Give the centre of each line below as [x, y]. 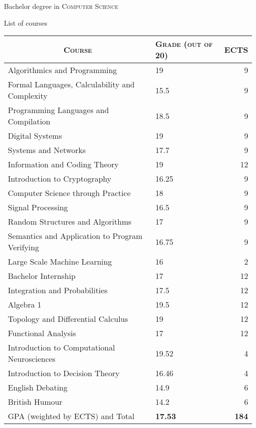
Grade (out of [184, 44]
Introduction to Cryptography [60, 179]
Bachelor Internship [42, 276]
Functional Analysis [42, 333]
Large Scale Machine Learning [60, 262]
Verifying [24, 247]
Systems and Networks [47, 150]
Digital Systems [35, 136]
